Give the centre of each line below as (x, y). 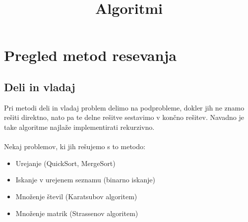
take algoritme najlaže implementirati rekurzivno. (79, 127)
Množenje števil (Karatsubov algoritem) (76, 196)
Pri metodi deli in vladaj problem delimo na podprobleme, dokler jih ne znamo (124, 107)
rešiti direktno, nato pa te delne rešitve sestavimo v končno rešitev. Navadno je (124, 117)
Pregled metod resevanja (90, 55)
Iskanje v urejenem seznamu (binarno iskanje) (85, 180)
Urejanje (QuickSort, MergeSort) (65, 163)
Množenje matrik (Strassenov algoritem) (77, 213)
